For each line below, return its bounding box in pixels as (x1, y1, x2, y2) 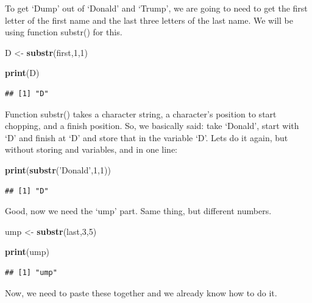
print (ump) (5, 245, 49, 258)
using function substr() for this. (5, 26, 122, 38)
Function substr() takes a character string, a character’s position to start (5, 107, 277, 120)
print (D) (5, 66, 40, 79)
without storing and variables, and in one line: (5, 143, 177, 156)
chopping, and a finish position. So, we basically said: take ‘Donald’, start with (5, 119, 299, 132)
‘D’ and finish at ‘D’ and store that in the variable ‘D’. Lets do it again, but (5, 131, 288, 144)
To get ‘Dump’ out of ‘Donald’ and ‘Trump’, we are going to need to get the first (5, 2, 308, 14)
